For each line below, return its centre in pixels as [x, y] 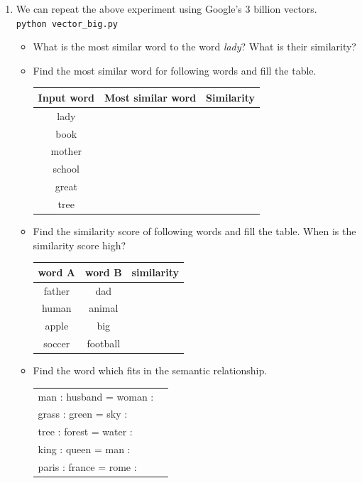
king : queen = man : [84, 449]
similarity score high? [79, 245]
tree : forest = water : [85, 432]
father [56, 290]
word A [56, 272]
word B [103, 272]
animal [104, 308]
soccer [57, 343]
